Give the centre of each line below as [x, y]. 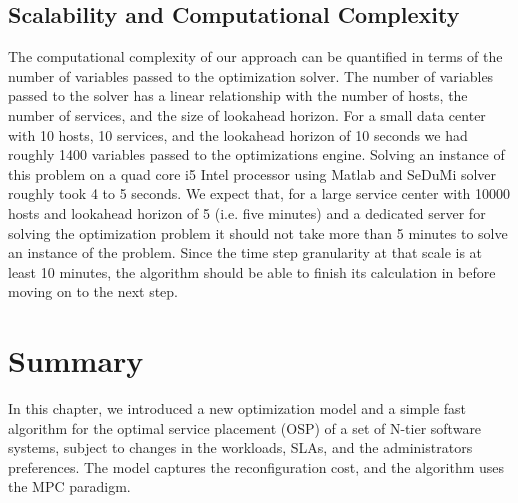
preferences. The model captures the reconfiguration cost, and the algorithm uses [256, 466]
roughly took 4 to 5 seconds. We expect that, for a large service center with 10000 [259, 193]
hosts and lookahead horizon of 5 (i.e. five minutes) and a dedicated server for [247, 212]
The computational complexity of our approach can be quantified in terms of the [255, 56]
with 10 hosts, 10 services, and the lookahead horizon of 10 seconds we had [238, 134]
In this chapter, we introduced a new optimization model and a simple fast [237, 408]
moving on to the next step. [93, 291]
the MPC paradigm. [69, 486]
